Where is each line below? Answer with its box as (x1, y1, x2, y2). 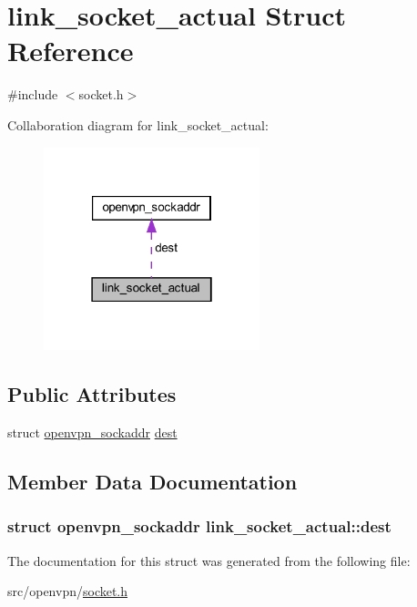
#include (7, 85, 58, 104)
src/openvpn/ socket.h (7, 581, 128, 601)
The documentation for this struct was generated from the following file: (7, 550, 411, 570)
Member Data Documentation (7, 467, 298, 495)
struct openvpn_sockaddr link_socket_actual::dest (7, 515, 392, 538)
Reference (7, 32, 134, 69)
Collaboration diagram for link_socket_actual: (7, 115, 269, 134)
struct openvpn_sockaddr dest (7, 422, 178, 441)
